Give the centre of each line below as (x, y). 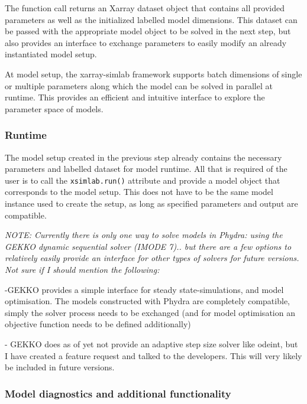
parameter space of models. (54, 108)
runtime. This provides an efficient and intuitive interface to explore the (135, 97)
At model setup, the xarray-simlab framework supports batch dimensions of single (153, 74)
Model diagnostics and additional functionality (118, 393)
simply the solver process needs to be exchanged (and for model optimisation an (150, 312)
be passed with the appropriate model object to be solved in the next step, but (148, 31)
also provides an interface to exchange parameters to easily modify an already (146, 42)
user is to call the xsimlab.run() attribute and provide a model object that (143, 180)
